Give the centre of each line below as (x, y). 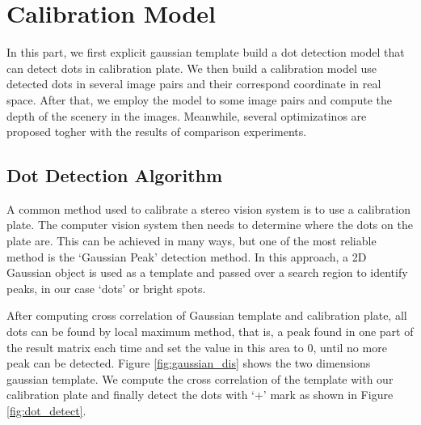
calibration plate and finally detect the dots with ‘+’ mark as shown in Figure (200, 395)
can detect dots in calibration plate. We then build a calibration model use (192, 68)
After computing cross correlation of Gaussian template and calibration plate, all (207, 315)
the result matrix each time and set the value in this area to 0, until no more (197, 347)
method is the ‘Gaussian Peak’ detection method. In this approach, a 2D (187, 256)
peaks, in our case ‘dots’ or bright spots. (106, 288)
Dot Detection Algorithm (115, 175)
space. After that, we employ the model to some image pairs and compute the (200, 99)
